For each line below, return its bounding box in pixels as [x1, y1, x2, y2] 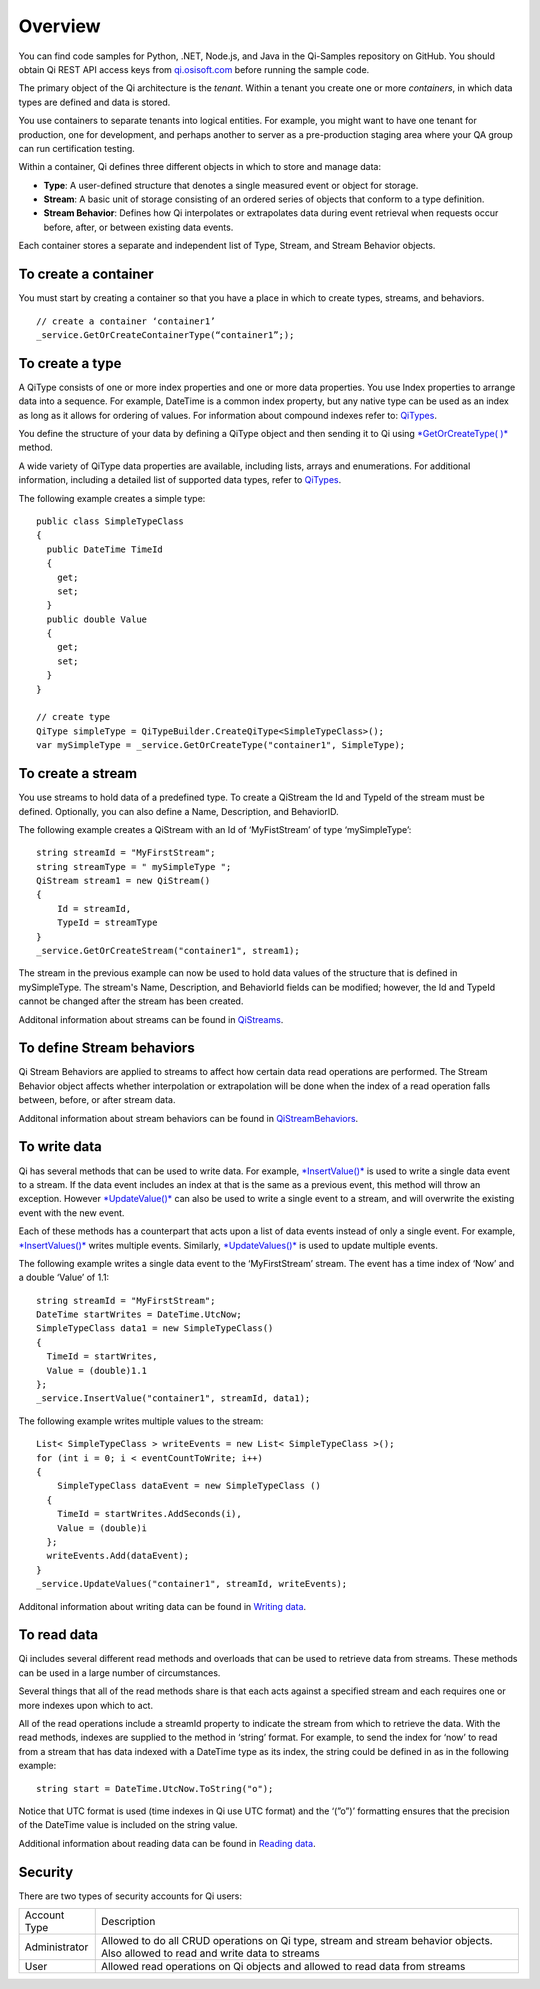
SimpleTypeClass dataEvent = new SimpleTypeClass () [56, 1480, 322, 1492]
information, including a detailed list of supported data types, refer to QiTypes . [18, 474, 342, 486]
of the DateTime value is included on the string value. [18, 1819, 239, 1831]
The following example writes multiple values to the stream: [18, 1415, 264, 1427]
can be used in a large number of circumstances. [18, 1666, 221, 1679]
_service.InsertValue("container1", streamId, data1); [36, 1393, 311, 1404]
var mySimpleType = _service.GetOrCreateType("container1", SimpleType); [36, 740, 406, 751]
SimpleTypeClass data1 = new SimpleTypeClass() [36, 1323, 274, 1334]
